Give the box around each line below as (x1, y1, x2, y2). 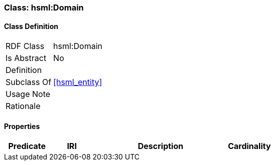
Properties (4, 121, 40, 130)
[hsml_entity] (53, 77, 102, 87)
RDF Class (6, 41, 45, 51)
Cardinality (228, 141, 271, 151)
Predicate (8, 141, 46, 151)
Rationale (6, 101, 41, 111)
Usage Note (6, 89, 51, 99)
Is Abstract (6, 53, 47, 63)
